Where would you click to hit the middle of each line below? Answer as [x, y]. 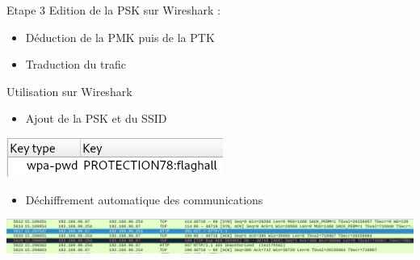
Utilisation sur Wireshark [69, 91]
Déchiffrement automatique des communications [144, 199]
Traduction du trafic [76, 64]
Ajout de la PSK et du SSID [96, 118]
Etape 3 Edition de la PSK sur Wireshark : [113, 10]
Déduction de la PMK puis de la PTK [120, 37]
